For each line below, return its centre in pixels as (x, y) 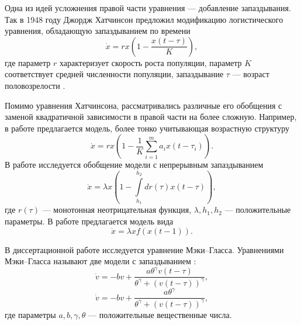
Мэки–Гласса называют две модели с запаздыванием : (101, 261)
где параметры (30, 314)
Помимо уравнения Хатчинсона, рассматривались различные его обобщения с (143, 105)
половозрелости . (35, 85)
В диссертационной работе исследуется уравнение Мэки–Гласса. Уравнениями (144, 249)
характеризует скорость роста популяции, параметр (150, 62)
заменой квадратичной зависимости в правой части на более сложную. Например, (151, 117)
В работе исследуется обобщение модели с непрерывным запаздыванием (134, 165)
